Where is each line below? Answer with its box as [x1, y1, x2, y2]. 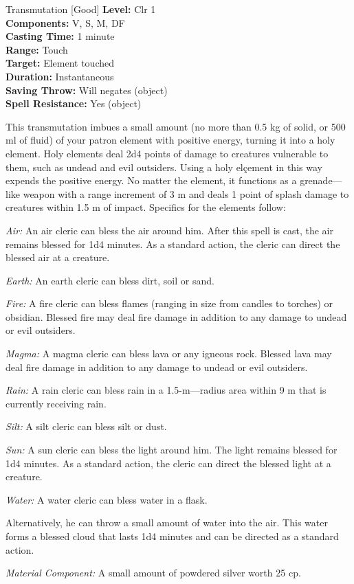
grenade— [300, 173, 342, 188]
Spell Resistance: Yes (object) [5, 96, 142, 111]
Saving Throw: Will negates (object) [5, 82, 168, 97]
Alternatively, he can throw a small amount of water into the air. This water [5, 515, 328, 530]
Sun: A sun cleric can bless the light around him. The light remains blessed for [5, 442, 338, 457]
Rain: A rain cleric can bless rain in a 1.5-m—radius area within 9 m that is [5, 383, 327, 397]
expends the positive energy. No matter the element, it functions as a [5, 173, 297, 188]
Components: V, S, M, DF [5, 15, 125, 30]
